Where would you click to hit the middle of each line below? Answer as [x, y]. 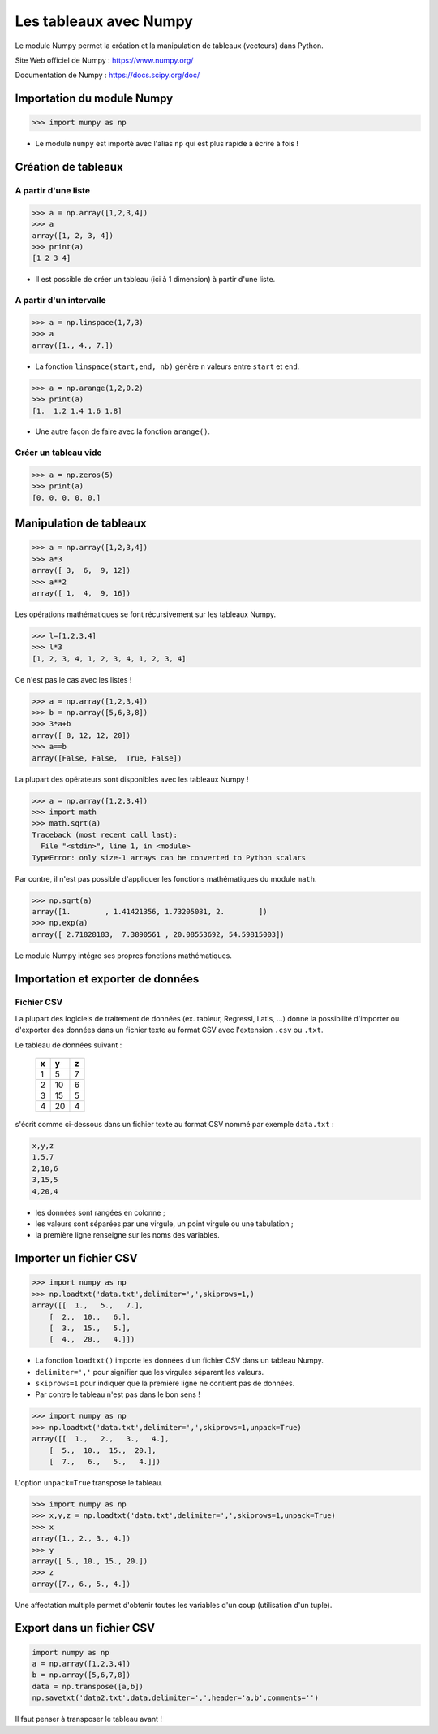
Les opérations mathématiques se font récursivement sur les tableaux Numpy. [146, 614]
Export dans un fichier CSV [85, 1628]
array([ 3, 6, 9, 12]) [82, 570]
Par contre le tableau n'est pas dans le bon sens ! [118, 1394]
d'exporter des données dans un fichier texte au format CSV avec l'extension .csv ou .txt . [169, 1030]
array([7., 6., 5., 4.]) [82, 1584]
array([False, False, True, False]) [107, 758]
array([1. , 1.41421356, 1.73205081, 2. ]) [150, 911]
